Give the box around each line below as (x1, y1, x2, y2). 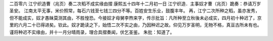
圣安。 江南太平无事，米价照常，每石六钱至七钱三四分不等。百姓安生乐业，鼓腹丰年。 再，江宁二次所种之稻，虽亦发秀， (9, 8, 260, 14)
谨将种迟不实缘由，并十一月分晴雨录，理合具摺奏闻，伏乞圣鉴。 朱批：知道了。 (9, 29, 174, 35)
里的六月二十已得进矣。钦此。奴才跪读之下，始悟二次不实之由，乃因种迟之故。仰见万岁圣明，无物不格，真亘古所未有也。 (9, 22, 262, 28)
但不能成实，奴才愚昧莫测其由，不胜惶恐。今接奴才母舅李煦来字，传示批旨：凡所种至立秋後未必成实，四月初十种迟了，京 (9, 15, 262, 21)
